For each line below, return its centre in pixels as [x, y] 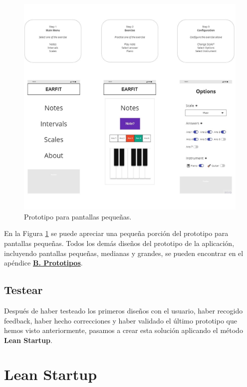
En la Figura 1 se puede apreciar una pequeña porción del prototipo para [116, 233]
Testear [23, 290]
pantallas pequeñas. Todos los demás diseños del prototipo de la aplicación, [119, 243]
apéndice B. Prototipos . [43, 263]
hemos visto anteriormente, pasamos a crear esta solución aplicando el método [123, 330]
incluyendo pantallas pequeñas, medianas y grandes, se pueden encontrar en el [124, 253]
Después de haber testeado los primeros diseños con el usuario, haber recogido [123, 310]
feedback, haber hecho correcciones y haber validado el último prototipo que [121, 320]
